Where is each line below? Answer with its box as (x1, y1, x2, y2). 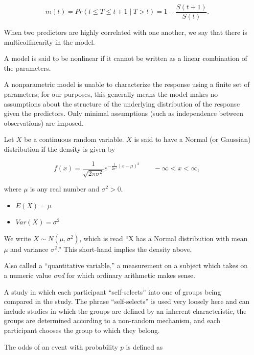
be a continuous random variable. (24, 134, 124, 144)
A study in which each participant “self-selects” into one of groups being (4, 286, 221, 297)
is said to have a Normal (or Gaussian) (134, 134, 251, 144)
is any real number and (30, 184, 99, 194)
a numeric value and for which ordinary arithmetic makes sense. (4, 270, 195, 280)
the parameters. (4, 62, 51, 73)
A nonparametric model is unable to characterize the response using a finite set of (4, 79, 250, 89)
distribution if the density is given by (4, 144, 115, 154)
